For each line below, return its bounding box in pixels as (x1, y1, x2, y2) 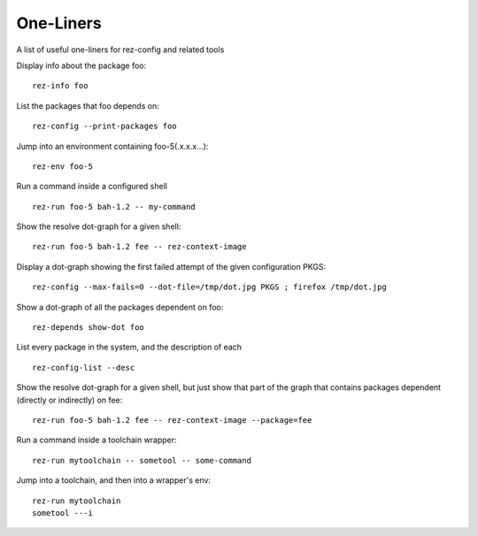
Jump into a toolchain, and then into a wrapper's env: (16, 475, 212, 486)
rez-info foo (32, 80, 89, 91)
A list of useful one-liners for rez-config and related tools (16, 44, 225, 55)
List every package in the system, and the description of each (16, 341, 243, 353)
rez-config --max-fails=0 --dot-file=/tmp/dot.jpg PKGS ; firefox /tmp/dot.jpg (32, 282, 387, 292)
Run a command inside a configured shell (16, 181, 168, 192)
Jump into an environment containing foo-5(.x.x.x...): (16, 141, 209, 151)
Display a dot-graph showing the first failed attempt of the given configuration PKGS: (16, 261, 327, 272)
